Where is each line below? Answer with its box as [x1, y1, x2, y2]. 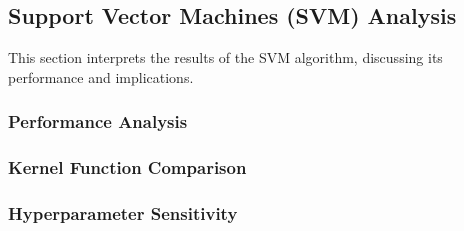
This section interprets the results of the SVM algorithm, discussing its [8, 47, 443, 68]
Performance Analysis [8, 109, 188, 134]
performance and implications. [8, 66, 194, 87]
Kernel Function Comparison [8, 155, 247, 180]
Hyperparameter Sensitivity [8, 201, 238, 225]
